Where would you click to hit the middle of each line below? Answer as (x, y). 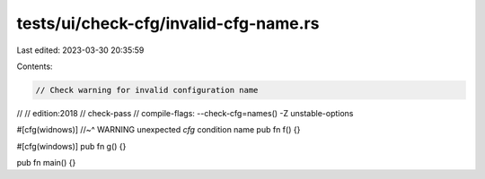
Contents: (35, 66)
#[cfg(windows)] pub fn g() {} (71, 146)
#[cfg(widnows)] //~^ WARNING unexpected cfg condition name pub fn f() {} (159, 130)
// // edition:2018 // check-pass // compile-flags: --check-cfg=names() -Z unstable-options (185, 113)
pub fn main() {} (46, 163)
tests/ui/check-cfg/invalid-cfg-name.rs (168, 23)
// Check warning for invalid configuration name (147, 90)
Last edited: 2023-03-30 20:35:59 (80, 50)
